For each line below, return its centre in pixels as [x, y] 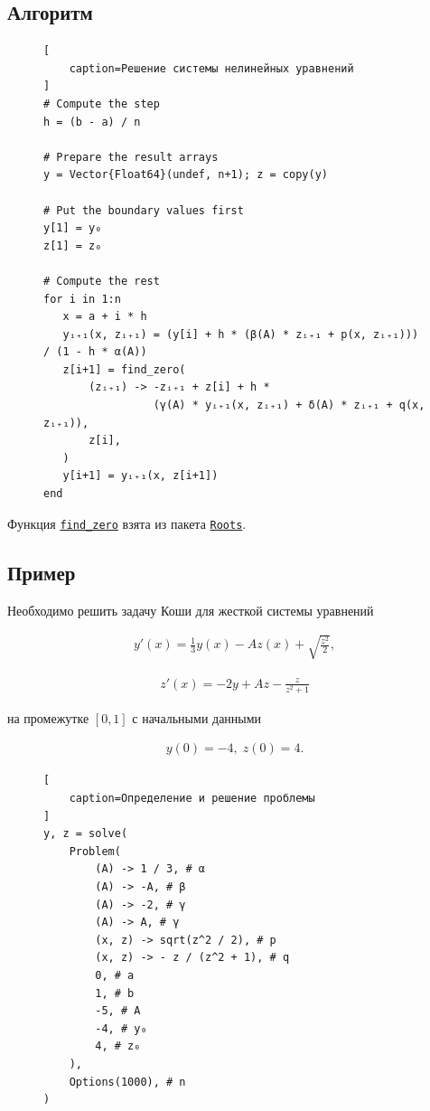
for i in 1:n [82, 299]
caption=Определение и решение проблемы [192, 799]
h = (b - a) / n [92, 122]
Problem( [95, 851]
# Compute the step [102, 104]
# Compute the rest [102, 281]
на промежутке [48, 717]
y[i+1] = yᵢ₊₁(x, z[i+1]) [140, 476]
